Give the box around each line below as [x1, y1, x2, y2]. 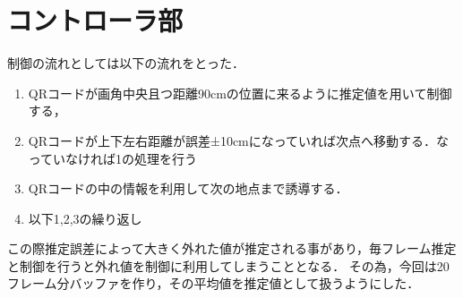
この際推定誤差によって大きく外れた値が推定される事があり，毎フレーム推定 [7, 239, 457, 258]
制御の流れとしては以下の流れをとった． [7, 54, 244, 72]
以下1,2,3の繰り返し [28, 209, 142, 227]
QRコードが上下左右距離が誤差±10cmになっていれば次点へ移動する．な [28, 131, 450, 149]
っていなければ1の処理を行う [28, 149, 198, 167]
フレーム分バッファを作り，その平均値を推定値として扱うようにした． [7, 274, 420, 293]
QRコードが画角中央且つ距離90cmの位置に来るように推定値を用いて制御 [28, 83, 452, 102]
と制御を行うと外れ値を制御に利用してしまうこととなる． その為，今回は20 [7, 256, 450, 275]
